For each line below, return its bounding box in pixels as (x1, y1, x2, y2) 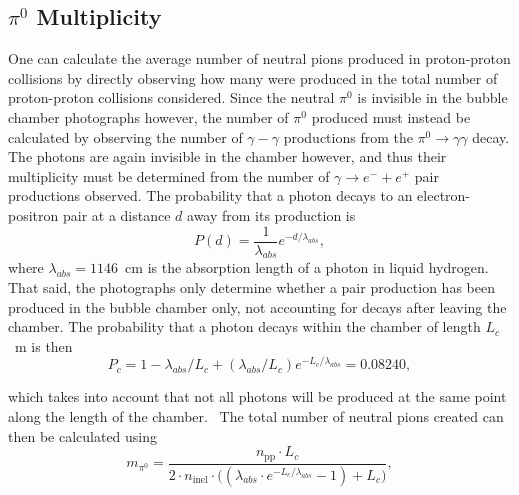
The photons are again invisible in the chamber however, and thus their (8, 146, 447, 167)
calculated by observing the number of (8, 126, 243, 147)
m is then (14, 335, 73, 356)
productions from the (283, 126, 413, 147)
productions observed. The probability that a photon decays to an (8, 185, 413, 206)
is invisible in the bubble (357, 87, 508, 108)
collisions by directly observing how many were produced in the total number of (8, 67, 498, 88)
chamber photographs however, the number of (8, 106, 289, 127)
